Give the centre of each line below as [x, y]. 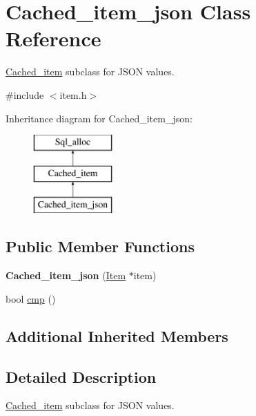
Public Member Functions [100, 246]
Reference [53, 38]
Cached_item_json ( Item [66, 275]
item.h [73, 94]
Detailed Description [81, 376]
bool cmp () [31, 298]
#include [25, 94]
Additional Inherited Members [117, 335]
